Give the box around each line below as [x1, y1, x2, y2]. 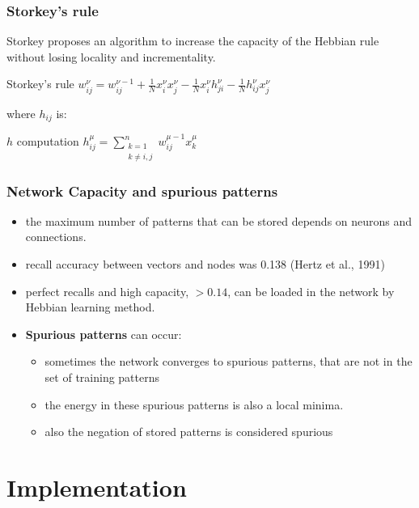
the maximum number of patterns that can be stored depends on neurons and [25, 212, 413, 229]
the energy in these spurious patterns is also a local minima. [44, 396, 344, 413]
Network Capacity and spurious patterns [6, 180, 278, 201]
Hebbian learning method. [25, 298, 155, 315]
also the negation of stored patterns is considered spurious [44, 423, 333, 440]
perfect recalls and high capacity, [25, 282, 189, 299]
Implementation [6, 470, 187, 503]
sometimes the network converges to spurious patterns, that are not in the [44, 353, 413, 370]
